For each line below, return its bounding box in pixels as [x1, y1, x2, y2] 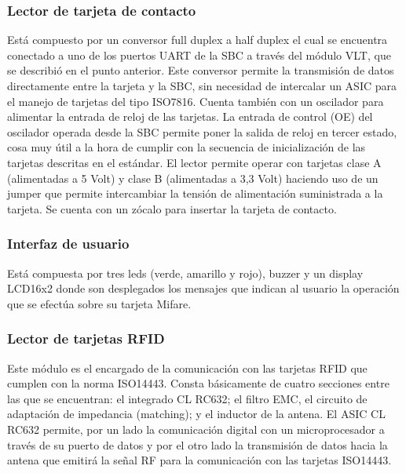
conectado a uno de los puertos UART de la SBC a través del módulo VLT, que [7, 46, 391, 63]
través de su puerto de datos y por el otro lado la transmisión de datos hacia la [7, 436, 388, 453]
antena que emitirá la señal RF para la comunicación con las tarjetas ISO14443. [7, 452, 392, 468]
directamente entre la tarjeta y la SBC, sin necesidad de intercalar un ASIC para [7, 78, 397, 93]
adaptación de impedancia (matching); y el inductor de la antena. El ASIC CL [7, 406, 386, 422]
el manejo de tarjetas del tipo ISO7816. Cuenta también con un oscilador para [7, 93, 384, 109]
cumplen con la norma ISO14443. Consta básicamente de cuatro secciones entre [7, 375, 390, 391]
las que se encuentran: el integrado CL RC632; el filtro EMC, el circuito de [7, 390, 368, 406]
